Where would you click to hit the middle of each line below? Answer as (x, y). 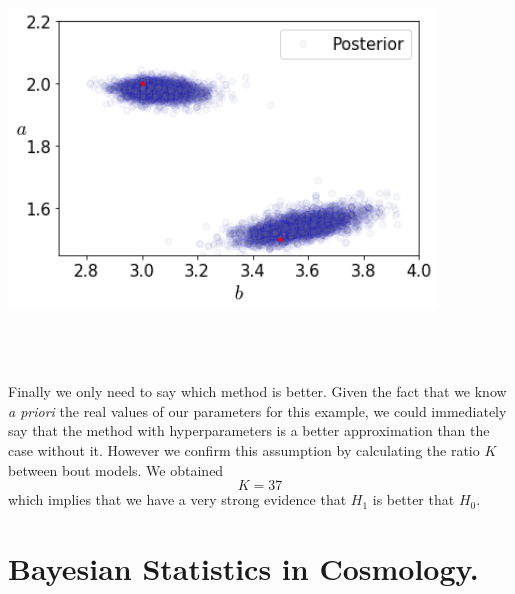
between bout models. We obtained (116, 469)
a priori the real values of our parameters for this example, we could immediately (257, 410)
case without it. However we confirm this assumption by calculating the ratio (244, 449)
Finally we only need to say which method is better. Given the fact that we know (257, 391)
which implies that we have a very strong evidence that (177, 499)
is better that (413, 499)
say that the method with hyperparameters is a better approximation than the (249, 430)
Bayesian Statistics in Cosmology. (243, 567)
